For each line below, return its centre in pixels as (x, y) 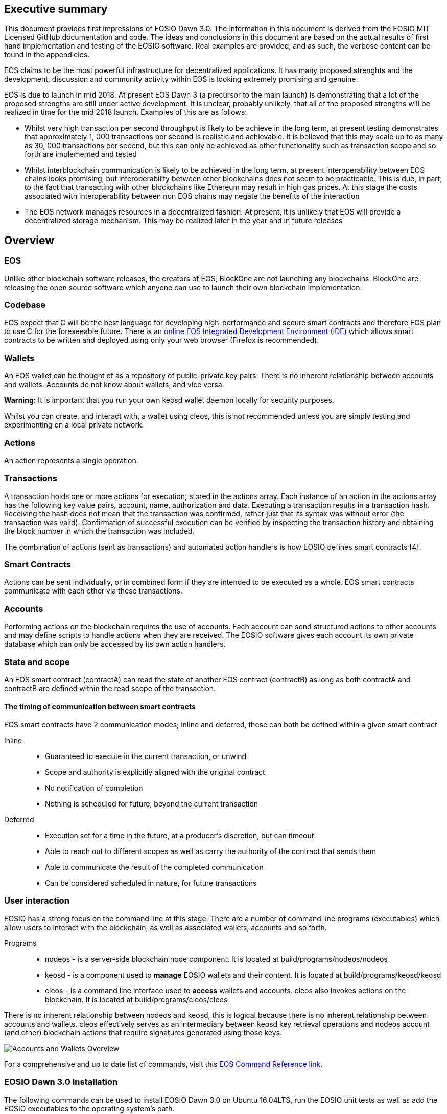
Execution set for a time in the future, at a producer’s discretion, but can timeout (180, 836)
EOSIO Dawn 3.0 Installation (61, 1082)
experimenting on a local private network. (74, 425)
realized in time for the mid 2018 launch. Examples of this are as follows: (126, 112)
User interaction (37, 901)
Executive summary (56, 9)
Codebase (25, 305)
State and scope (37, 662)
